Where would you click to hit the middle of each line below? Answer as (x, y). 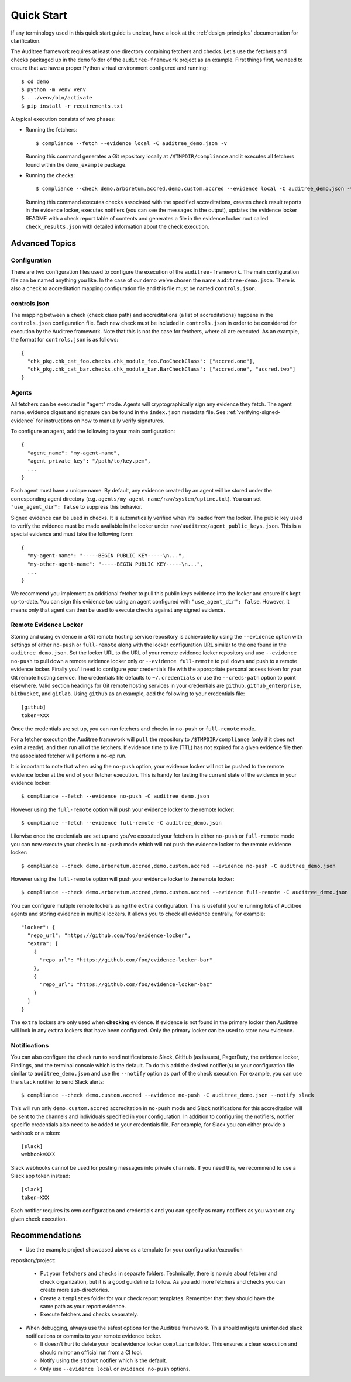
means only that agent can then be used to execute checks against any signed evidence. (118, 610)
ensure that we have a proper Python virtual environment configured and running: (109, 68)
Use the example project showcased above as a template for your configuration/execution (134, 1249)
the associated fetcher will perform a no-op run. (69, 756)
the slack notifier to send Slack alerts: (58, 1081)
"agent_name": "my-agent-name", (73, 453)
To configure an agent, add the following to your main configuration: (93, 431)
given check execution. (39, 1219)
